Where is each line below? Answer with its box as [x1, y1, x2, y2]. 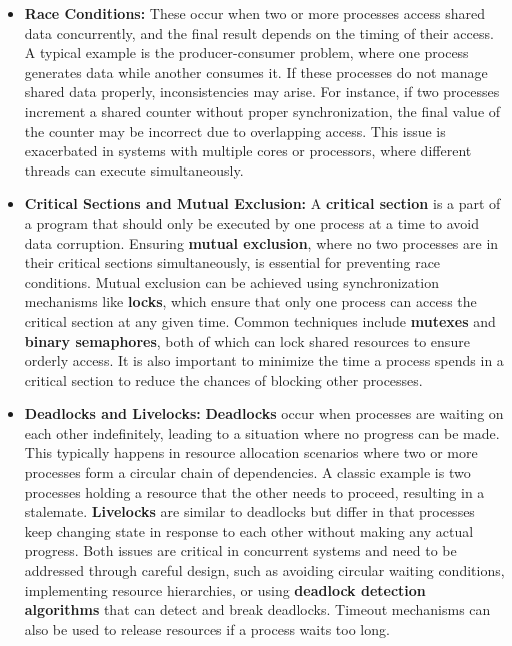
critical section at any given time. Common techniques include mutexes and [24, 310, 496, 331]
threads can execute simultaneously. [24, 159, 244, 180]
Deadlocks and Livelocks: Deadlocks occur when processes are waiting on [24, 403, 504, 424]
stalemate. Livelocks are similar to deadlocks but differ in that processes [24, 501, 475, 522]
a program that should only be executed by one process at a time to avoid [24, 212, 479, 233]
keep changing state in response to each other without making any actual [24, 520, 474, 541]
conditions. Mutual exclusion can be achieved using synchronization [24, 271, 439, 292]
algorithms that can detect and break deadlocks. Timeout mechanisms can [24, 599, 491, 620]
